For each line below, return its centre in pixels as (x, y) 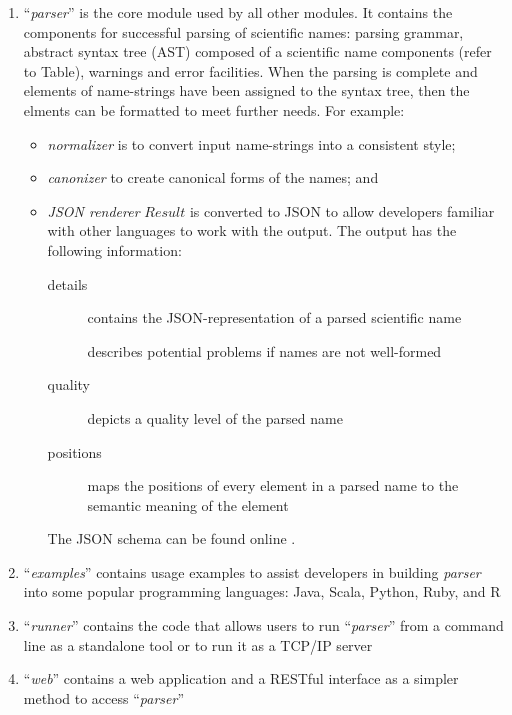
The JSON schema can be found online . (171, 538)
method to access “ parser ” (103, 697)
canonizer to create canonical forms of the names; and (213, 177)
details (67, 283)
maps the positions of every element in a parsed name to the (273, 485)
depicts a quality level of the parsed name (215, 417)
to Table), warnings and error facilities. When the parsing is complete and (250, 70)
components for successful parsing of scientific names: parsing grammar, (243, 31)
